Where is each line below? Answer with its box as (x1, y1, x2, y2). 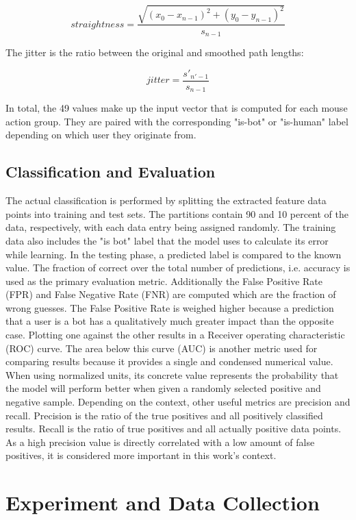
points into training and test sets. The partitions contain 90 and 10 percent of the (5, 206, 349, 221)
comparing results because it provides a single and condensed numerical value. (5, 354, 333, 369)
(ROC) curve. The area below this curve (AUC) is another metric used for (5, 341, 318, 355)
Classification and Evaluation (5, 161, 216, 182)
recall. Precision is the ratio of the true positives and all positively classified (5, 408, 323, 422)
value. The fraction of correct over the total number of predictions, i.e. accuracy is (5, 260, 351, 275)
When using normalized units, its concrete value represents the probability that (5, 367, 339, 382)
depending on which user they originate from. (5, 127, 196, 142)
